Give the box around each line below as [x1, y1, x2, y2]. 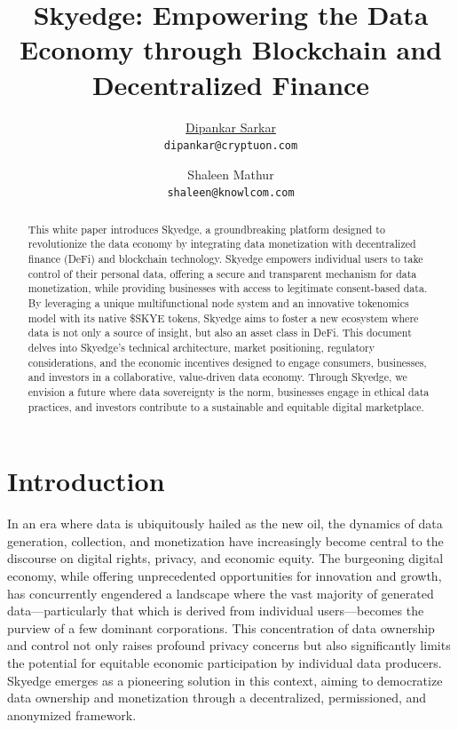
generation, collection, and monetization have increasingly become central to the [7, 531, 444, 550]
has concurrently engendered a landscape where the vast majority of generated [7, 583, 434, 602]
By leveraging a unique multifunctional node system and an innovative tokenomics [28, 296, 409, 311]
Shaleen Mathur [187, 164, 274, 183]
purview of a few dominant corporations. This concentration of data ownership [7, 618, 435, 637]
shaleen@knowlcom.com [167, 186, 295, 200]
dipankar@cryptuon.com [163, 139, 298, 153]
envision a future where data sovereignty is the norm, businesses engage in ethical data [28, 385, 430, 400]
